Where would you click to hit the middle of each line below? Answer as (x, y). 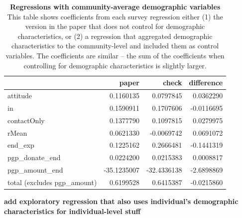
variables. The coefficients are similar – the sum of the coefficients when (115, 55)
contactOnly (26, 120)
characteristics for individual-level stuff (72, 211)
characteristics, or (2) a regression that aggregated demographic (115, 36)
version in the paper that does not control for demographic (115, 26)
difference (206, 83)
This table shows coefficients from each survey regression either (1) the (115, 16)
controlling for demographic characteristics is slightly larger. (115, 65)
